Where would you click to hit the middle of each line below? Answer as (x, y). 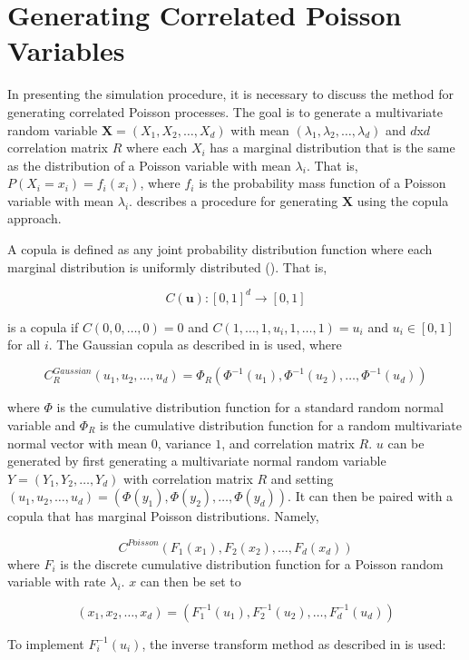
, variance (184, 443)
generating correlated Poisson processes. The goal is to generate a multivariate (225, 111)
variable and (42, 425)
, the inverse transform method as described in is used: (294, 643)
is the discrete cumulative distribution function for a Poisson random (252, 563)
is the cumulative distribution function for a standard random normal (250, 407)
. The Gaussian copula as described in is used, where (195, 345)
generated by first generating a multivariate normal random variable (197, 461)
